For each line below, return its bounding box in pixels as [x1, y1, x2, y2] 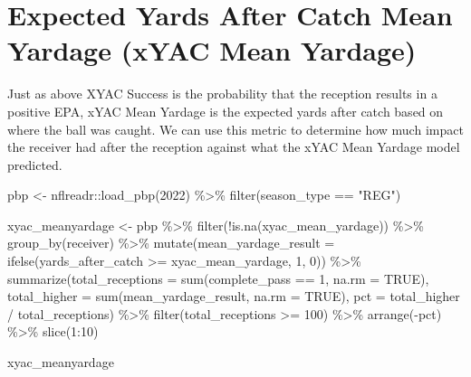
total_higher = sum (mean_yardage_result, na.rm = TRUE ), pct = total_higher [7, 287, 460, 306]
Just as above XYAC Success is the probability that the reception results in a [7, 84, 437, 103]
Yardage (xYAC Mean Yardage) [7, 32, 417, 69]
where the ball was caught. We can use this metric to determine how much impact [7, 119, 464, 138]
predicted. [7, 155, 62, 174]
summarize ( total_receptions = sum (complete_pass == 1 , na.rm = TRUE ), [7, 269, 429, 287]
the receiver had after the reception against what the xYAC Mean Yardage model [7, 137, 460, 156]
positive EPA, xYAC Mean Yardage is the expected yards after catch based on [7, 101, 444, 120]
